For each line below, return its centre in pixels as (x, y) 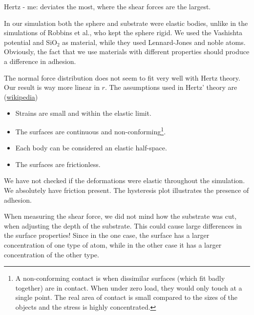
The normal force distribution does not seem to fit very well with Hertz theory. (122, 77)
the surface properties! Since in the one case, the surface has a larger (107, 235)
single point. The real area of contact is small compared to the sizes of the (127, 297)
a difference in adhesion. (40, 61)
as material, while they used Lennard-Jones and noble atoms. (154, 42)
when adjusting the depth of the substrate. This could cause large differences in (123, 225)
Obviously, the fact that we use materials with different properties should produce (127, 52)
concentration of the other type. (52, 254)
